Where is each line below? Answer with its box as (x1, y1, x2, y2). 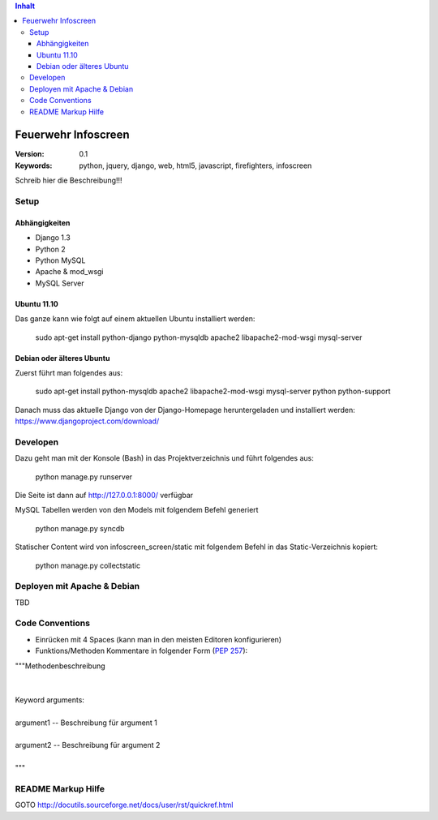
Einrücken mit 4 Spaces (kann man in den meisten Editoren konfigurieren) (35, 634, 282, 644)
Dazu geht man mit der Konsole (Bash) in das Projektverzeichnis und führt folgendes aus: (15, 453, 314, 463)
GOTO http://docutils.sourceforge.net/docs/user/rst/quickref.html (15, 800, 234, 810)
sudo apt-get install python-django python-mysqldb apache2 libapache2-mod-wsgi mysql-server (35, 333, 363, 342)
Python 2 (35, 244, 67, 254)
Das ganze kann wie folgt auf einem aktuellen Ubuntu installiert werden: (15, 314, 255, 324)
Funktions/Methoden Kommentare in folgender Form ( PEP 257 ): (35, 646, 248, 656)
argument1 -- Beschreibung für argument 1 (15, 718, 158, 728)
